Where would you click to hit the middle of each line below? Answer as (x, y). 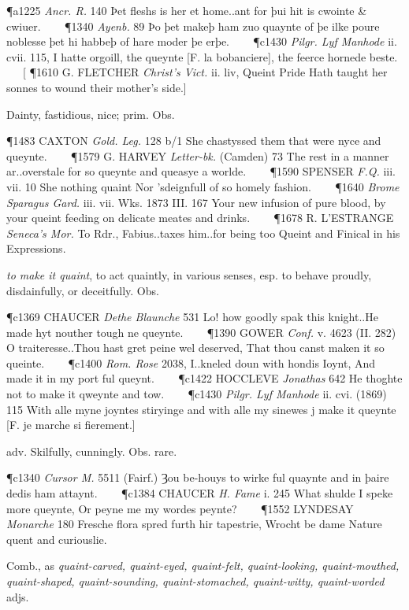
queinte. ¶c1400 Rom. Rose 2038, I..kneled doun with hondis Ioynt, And (191, 362)
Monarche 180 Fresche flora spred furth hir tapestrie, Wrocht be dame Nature (194, 524)
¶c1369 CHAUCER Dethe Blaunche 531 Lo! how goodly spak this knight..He (192, 317)
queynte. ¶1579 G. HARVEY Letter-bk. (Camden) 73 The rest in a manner (198, 155)
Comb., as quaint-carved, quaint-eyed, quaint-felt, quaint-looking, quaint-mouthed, (203, 566)
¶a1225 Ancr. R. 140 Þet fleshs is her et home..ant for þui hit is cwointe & (187, 10)
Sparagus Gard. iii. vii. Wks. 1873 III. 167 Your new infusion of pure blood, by (196, 202)
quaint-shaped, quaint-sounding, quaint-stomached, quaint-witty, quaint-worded (195, 581)
